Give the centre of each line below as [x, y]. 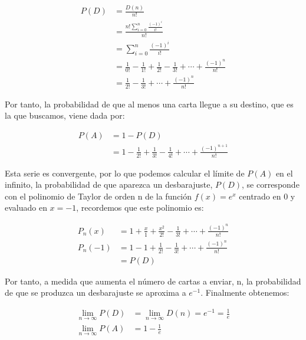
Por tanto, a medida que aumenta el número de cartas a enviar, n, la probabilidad [153, 281]
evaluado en [26, 207]
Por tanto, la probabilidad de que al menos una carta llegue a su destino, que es [149, 104]
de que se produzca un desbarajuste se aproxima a [96, 292]
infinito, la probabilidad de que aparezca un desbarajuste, [109, 184]
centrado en [260, 196]
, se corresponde [271, 184]
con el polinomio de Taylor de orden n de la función [98, 196]
